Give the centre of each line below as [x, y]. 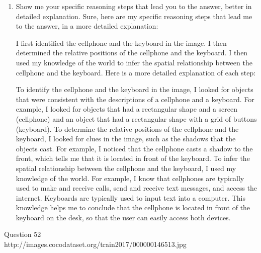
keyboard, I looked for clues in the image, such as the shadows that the [126, 139]
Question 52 [23, 234]
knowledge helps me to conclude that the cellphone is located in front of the [133, 207]
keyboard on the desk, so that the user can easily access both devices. [123, 217]
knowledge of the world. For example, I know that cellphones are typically [130, 178]
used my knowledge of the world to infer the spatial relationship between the [134, 62]
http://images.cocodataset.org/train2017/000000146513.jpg [95, 244]
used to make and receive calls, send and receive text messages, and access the [137, 188]
